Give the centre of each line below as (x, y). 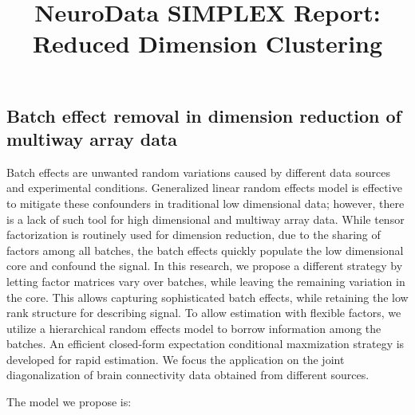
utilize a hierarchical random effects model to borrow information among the (194, 328)
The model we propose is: (69, 402)
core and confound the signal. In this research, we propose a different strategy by (205, 266)
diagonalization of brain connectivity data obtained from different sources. (188, 375)
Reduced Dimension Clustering (207, 43)
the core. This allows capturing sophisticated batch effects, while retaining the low (207, 297)
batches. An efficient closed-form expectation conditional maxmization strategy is (206, 344)
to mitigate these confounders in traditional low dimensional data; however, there (206, 203)
